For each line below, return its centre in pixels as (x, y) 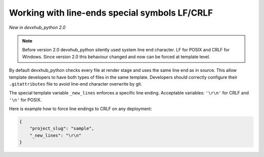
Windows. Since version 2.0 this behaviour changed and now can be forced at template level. (116, 57)
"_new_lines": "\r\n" (55, 135)
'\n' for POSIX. (25, 100)
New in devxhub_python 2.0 (37, 27)
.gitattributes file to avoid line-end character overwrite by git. (76, 84)
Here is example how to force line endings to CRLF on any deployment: (81, 109)
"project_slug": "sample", (62, 129)
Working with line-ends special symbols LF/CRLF (111, 13)
